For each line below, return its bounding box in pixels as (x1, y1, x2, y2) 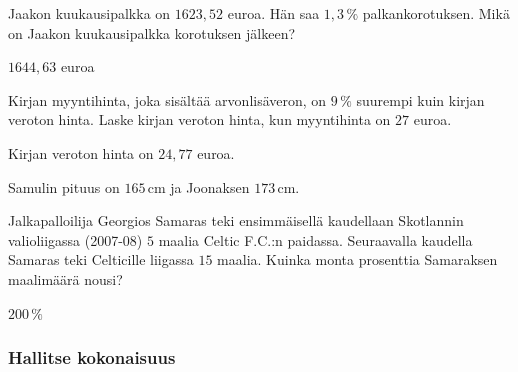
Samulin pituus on (8, 176, 120, 197)
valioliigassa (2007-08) (8, 229, 143, 250)
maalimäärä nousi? (8, 268, 123, 289)
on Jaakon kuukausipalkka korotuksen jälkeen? (8, 22, 296, 43)
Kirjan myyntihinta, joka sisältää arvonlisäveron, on (8, 89, 327, 110)
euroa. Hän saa (227, 3, 320, 23)
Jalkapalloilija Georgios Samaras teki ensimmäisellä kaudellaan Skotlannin (8, 210, 464, 231)
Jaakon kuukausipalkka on (8, 3, 171, 23)
